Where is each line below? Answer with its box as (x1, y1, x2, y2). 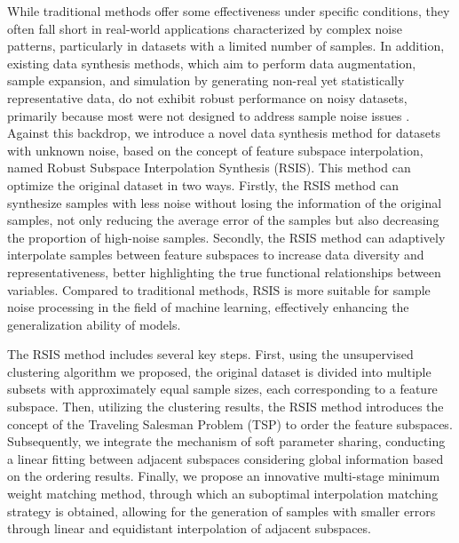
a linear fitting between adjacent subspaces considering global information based (7, 449, 444, 467)
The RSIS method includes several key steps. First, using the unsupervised (7, 345, 414, 363)
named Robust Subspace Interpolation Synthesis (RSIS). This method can (7, 158, 411, 177)
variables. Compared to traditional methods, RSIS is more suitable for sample (7, 280, 431, 299)
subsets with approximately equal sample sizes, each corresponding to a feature (7, 379, 438, 398)
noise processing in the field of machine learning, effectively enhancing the (7, 298, 409, 316)
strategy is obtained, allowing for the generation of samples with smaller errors (7, 501, 436, 520)
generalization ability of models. (7, 315, 181, 333)
